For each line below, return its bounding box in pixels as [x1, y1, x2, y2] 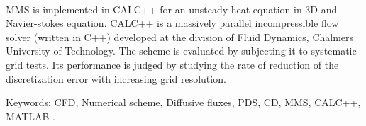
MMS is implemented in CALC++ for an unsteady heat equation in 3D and [6, 1, 338, 16]
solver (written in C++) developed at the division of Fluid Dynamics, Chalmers [6, 29, 354, 44]
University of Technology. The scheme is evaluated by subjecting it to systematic [6, 43, 357, 58]
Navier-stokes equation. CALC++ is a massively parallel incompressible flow [6, 16, 339, 30]
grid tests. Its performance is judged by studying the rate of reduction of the [6, 57, 339, 71]
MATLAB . [6, 108, 55, 123]
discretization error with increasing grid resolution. [6, 71, 226, 86]
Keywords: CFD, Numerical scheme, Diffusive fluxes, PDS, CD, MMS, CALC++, [6, 95, 361, 110]
